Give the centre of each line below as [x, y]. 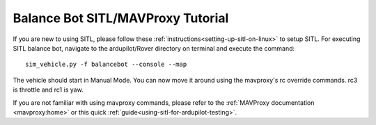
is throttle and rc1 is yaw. [48, 90]
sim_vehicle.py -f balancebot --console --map [106, 65]
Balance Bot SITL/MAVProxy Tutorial [121, 18]
